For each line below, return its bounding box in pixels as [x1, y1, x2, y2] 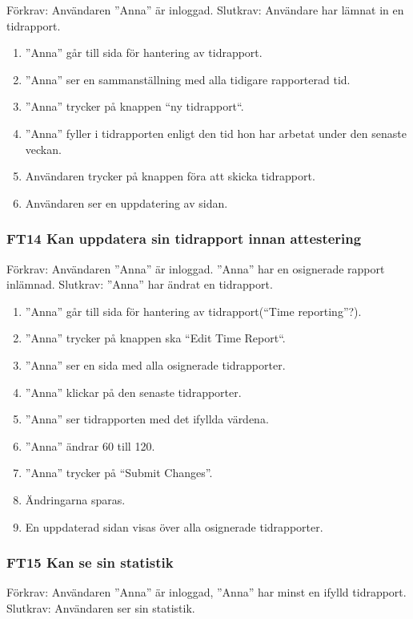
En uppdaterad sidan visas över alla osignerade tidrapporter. [25, 518, 323, 535]
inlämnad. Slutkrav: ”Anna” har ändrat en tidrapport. [6, 276, 273, 293]
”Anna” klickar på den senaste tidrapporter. [25, 383, 242, 400]
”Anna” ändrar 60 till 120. [25, 437, 155, 454]
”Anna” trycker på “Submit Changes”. [25, 464, 213, 481]
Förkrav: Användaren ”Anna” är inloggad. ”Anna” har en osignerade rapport [6, 260, 385, 277]
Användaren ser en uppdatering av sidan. [25, 194, 228, 211]
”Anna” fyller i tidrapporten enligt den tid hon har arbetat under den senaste [25, 124, 407, 141]
